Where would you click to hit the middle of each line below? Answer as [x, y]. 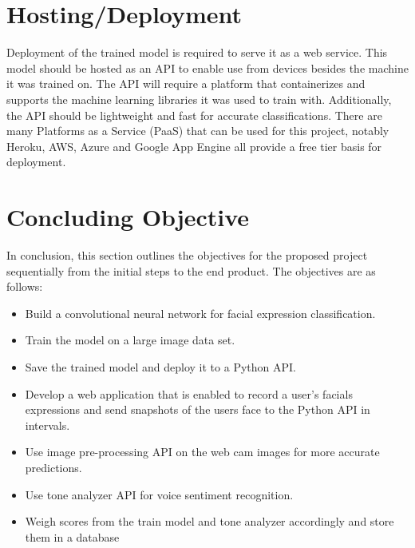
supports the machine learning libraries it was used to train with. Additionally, [199, 99]
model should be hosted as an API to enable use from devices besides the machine [207, 68]
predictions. [53, 467]
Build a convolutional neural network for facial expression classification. [200, 313]
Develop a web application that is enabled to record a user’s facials [189, 393]
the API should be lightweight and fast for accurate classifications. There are [194, 115]
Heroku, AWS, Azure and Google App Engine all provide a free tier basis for [194, 146]
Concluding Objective [128, 217]
